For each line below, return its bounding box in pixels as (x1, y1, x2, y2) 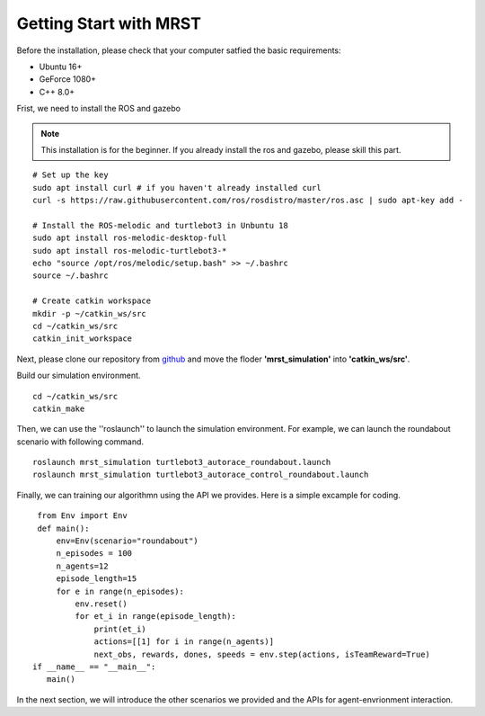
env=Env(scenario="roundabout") (56, 536, 199, 546)
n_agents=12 (56, 560, 109, 571)
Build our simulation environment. (16, 370, 141, 381)
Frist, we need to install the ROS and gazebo (16, 103, 181, 114)
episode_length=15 (56, 574, 137, 584)
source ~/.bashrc (32, 271, 109, 281)
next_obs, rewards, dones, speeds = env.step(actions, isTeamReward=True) (93, 649, 431, 659)
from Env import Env (37, 511, 128, 521)
